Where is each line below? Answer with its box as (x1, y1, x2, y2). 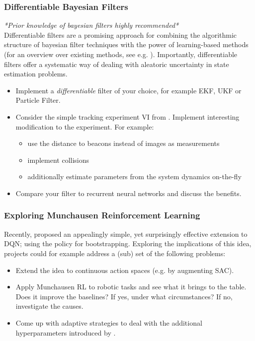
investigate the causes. (15, 301, 84, 311)
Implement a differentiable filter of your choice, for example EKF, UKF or (15, 85, 242, 95)
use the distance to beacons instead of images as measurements (27, 138, 220, 148)
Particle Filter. (15, 95, 61, 105)
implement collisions (27, 154, 89, 165)
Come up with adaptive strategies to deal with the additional (15, 317, 202, 328)
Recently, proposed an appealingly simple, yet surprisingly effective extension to (4, 228, 248, 239)
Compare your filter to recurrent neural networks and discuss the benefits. (15, 188, 242, 198)
